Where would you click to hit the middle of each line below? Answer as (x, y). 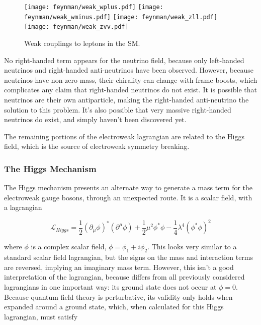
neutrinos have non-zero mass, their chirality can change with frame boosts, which (131, 79)
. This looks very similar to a (192, 247)
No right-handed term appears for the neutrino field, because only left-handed (124, 60)
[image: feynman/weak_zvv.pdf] (76, 27)
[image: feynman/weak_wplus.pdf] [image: (94, 7)
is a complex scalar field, (69, 247)
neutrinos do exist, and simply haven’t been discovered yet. (95, 119)
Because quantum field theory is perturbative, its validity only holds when (118, 296)
